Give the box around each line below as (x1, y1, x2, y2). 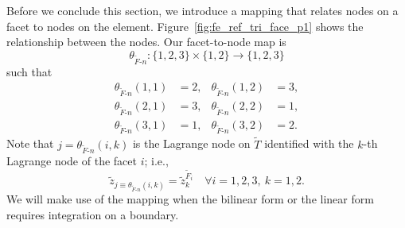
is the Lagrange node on (132, 135, 251, 152)
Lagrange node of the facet (6, 153, 137, 169)
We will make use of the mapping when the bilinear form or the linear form (6, 191, 374, 207)
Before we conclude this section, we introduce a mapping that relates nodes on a (6, 2, 399, 18)
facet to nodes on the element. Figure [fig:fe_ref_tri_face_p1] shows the (6, 17, 364, 34)
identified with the (264, 135, 354, 152)
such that (6, 63, 53, 79)
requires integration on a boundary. (6, 206, 179, 222)
